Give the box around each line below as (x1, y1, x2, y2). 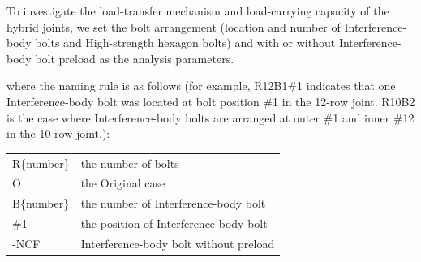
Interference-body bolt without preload (80, 234, 275, 251)
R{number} (12, 154, 70, 171)
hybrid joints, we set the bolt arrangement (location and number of (6, 18, 341, 35)
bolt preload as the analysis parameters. (35, 49, 234, 67)
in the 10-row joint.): (6, 125, 110, 142)
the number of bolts (80, 154, 179, 171)
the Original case (80, 174, 165, 191)
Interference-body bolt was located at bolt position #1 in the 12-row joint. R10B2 (6, 92, 415, 110)
